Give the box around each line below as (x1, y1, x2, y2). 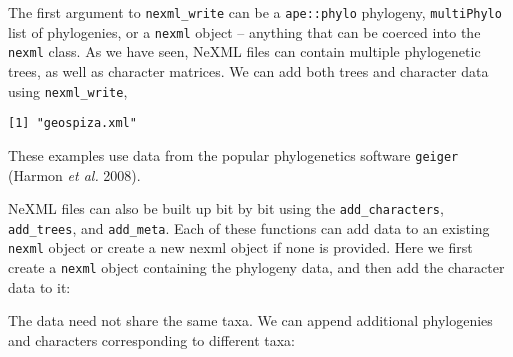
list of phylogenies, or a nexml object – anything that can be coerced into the (8, 21, 481, 42)
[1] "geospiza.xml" (8, 116, 137, 131)
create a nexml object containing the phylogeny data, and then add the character (8, 257, 505, 278)
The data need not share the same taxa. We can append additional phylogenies (8, 310, 493, 331)
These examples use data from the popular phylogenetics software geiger (8, 144, 459, 165)
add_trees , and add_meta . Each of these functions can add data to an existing (8, 217, 490, 238)
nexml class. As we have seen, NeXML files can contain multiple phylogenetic (8, 41, 481, 62)
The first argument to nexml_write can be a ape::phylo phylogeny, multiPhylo (8, 2, 502, 22)
